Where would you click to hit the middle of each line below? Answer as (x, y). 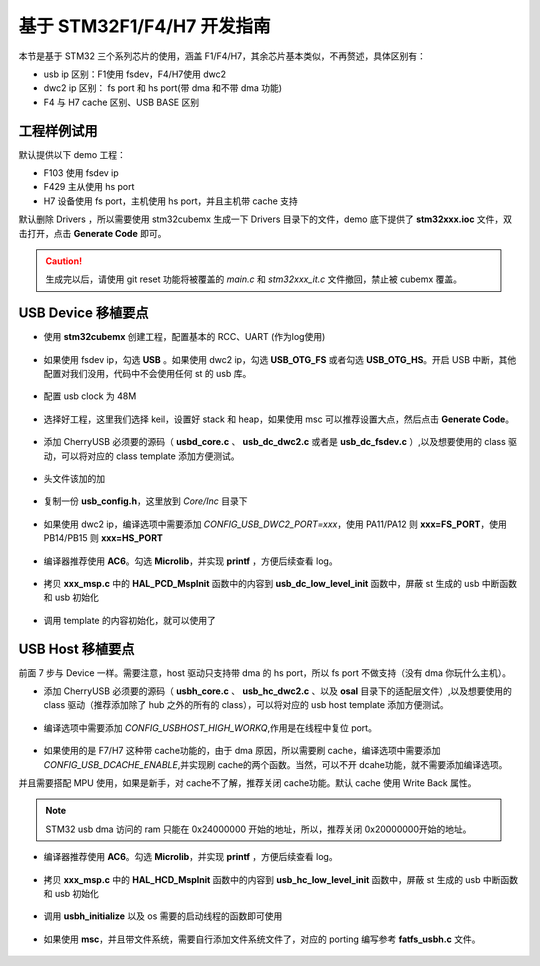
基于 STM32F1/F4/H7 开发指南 (144, 26)
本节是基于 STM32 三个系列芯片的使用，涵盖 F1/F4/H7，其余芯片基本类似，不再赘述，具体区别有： (222, 56)
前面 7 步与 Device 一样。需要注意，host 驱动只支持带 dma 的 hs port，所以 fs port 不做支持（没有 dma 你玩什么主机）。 (265, 672)
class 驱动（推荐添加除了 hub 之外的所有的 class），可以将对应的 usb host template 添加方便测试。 (246, 705)
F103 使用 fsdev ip (81, 173)
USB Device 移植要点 (83, 313)
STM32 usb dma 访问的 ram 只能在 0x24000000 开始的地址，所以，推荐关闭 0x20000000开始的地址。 (258, 829)
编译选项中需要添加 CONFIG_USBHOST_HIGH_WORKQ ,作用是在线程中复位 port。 (210, 727)
